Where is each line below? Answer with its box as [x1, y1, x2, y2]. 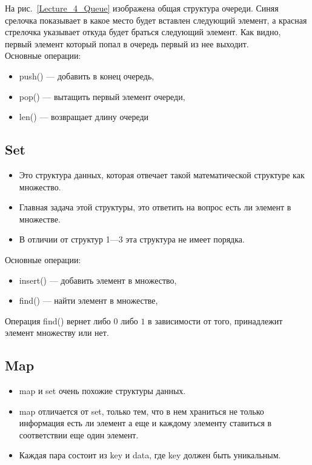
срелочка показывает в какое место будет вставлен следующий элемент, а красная [5, 13, 307, 26]
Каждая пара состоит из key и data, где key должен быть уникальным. [19, 449, 281, 461]
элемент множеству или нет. [5, 326, 109, 339]
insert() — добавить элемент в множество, [19, 273, 177, 286]
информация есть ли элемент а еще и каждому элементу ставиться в [19, 416, 272, 429]
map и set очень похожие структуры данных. [19, 384, 186, 397]
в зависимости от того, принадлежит [148, 314, 283, 327]
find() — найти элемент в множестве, [19, 294, 158, 307]
